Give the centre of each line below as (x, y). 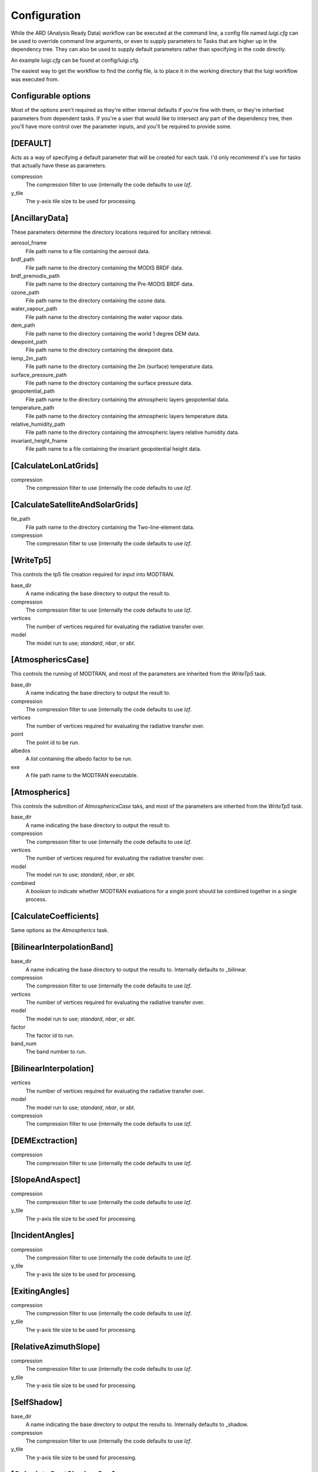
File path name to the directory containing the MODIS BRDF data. (105, 267)
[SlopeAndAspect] (46, 1180)
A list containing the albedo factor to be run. (79, 759)
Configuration (46, 15)
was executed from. (35, 79)
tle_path (21, 519)
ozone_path (25, 292)
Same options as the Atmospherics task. (60, 930)
